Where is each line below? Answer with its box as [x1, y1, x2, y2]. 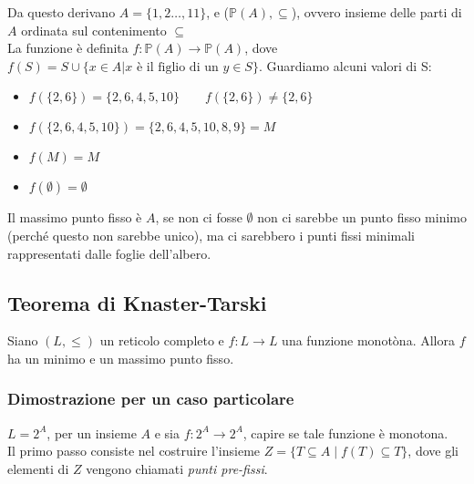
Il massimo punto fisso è [7, 208, 142, 227]
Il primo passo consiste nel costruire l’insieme [7, 441, 261, 460]
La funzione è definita [7, 38, 129, 57]
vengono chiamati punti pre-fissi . [86, 458, 268, 478]
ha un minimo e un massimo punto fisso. [7, 348, 234, 367]
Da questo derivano [7, 3, 116, 21]
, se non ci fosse [155, 208, 242, 227]
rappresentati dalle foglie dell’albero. [7, 243, 211, 263]
